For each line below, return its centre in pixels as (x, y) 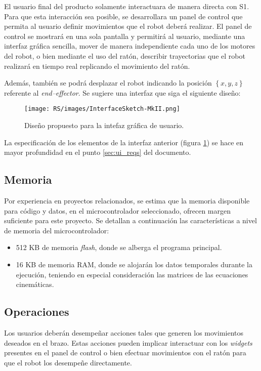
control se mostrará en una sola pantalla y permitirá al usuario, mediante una (125, 36)
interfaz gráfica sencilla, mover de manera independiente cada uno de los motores (130, 46)
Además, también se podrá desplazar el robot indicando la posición (108, 83)
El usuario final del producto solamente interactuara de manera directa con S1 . (127, 6)
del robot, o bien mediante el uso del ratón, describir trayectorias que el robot (125, 55)
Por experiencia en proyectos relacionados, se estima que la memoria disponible (127, 200)
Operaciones (37, 312)
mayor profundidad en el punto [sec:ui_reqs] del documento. (98, 152)
